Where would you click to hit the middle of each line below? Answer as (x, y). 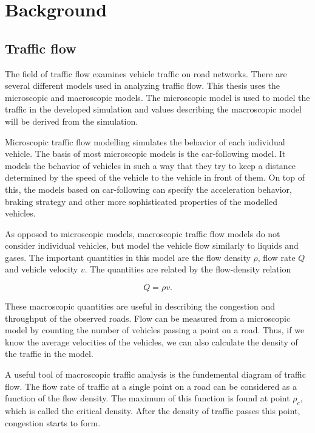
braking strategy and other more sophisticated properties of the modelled (141, 201)
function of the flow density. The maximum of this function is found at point (147, 398)
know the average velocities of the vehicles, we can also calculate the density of (151, 341)
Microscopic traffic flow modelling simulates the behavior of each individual (145, 141)
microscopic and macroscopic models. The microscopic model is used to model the (157, 97)
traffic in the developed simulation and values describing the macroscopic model (153, 109)
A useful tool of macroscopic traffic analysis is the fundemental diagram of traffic (155, 374)
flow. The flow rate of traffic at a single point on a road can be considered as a (151, 386)
